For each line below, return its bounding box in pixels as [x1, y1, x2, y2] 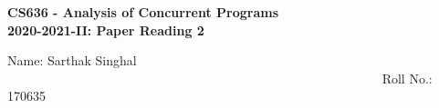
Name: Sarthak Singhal [7, 51, 137, 70]
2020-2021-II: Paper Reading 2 [7, 20, 204, 39]
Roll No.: [382, 68, 433, 87]
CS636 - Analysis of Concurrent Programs [7, 3, 279, 21]
